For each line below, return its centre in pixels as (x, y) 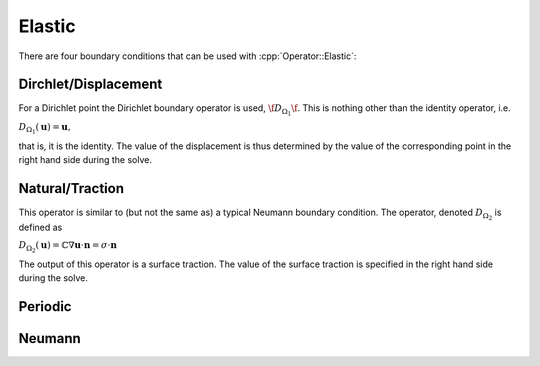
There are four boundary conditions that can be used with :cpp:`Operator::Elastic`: (187, 56)
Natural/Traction (71, 188)
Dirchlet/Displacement (90, 84)
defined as (40, 227)
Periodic (45, 306)
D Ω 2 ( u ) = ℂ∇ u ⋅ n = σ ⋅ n (68, 246)
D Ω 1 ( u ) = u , (44, 128)
